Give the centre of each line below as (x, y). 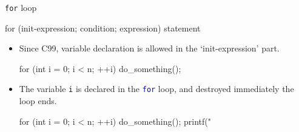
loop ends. (38, 101)
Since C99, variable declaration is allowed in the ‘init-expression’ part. (149, 48)
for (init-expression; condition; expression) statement (103, 28)
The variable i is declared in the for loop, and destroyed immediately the (156, 89)
